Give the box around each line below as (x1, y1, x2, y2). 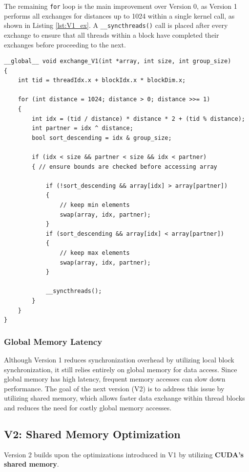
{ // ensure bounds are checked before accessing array (32, 163, 217, 170)
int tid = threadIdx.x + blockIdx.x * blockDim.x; (18, 77, 186, 84)
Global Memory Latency (4, 335, 103, 347)
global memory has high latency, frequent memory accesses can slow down (4, 374, 226, 384)
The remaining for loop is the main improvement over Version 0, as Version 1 (4, 1, 237, 11)
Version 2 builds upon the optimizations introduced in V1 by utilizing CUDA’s (4, 449, 244, 459)
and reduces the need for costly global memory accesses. (4, 402, 172, 412)
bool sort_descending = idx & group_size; (32, 134, 172, 141)
